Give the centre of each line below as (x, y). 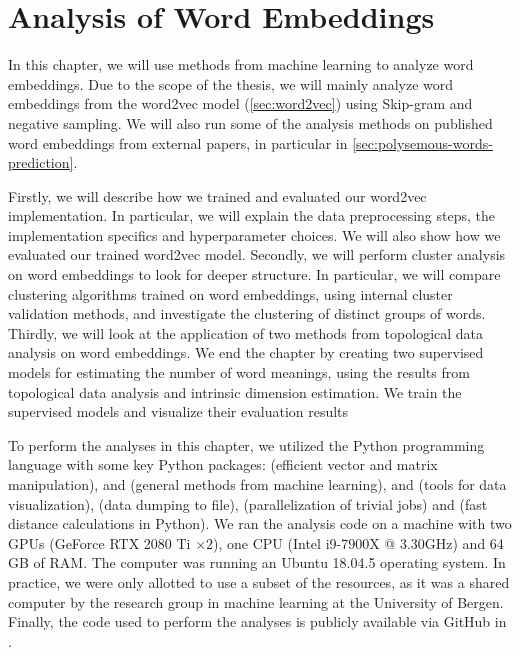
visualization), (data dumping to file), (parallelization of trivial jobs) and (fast (248, 503)
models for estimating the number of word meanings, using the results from (239, 372)
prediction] (41, 162)
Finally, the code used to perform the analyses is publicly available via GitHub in (257, 621)
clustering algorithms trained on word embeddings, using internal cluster (230, 293)
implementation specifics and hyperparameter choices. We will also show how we (254, 234)
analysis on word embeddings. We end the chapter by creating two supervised (246, 352)
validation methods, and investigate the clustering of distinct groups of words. (247, 313)
